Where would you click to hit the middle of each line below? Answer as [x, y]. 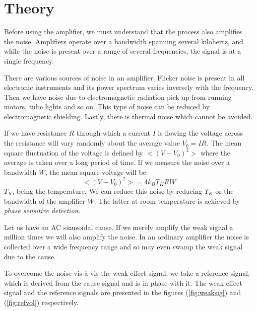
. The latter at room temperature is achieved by [167, 200]
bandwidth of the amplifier [45, 200]
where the [216, 152]
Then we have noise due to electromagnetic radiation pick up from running [118, 97]
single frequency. [29, 60]
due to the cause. [30, 256]
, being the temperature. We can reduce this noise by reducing [107, 191]
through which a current [113, 133]
